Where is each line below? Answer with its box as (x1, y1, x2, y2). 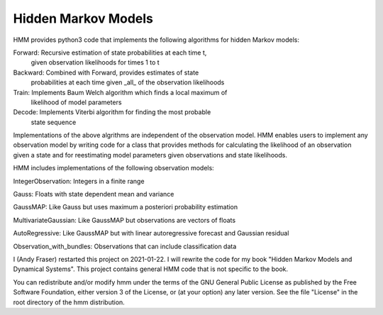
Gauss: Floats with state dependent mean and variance (13, 190, 174, 199)
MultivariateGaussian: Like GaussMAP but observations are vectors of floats (13, 216, 236, 224)
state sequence (30, 118, 77, 126)
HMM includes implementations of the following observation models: (13, 164, 214, 172)
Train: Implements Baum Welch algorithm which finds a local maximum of (13, 88, 228, 96)
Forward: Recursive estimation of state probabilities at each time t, (13, 48, 207, 57)
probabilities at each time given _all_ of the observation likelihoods (30, 78, 225, 87)
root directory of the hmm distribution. (13, 298, 126, 306)
